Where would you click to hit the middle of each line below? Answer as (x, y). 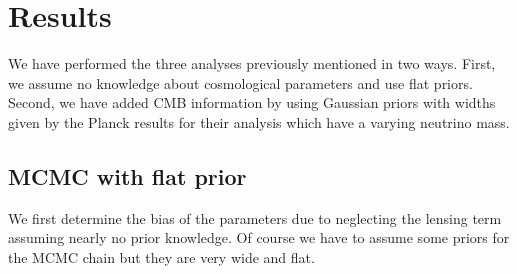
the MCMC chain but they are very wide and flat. (161, 256)
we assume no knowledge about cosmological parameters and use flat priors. (240, 82)
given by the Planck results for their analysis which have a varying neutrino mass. (259, 121)
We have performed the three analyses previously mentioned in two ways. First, (252, 63)
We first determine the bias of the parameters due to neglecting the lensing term (255, 217)
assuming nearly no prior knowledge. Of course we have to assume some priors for (259, 237)
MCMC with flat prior (127, 175)
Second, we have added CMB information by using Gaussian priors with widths (252, 102)
